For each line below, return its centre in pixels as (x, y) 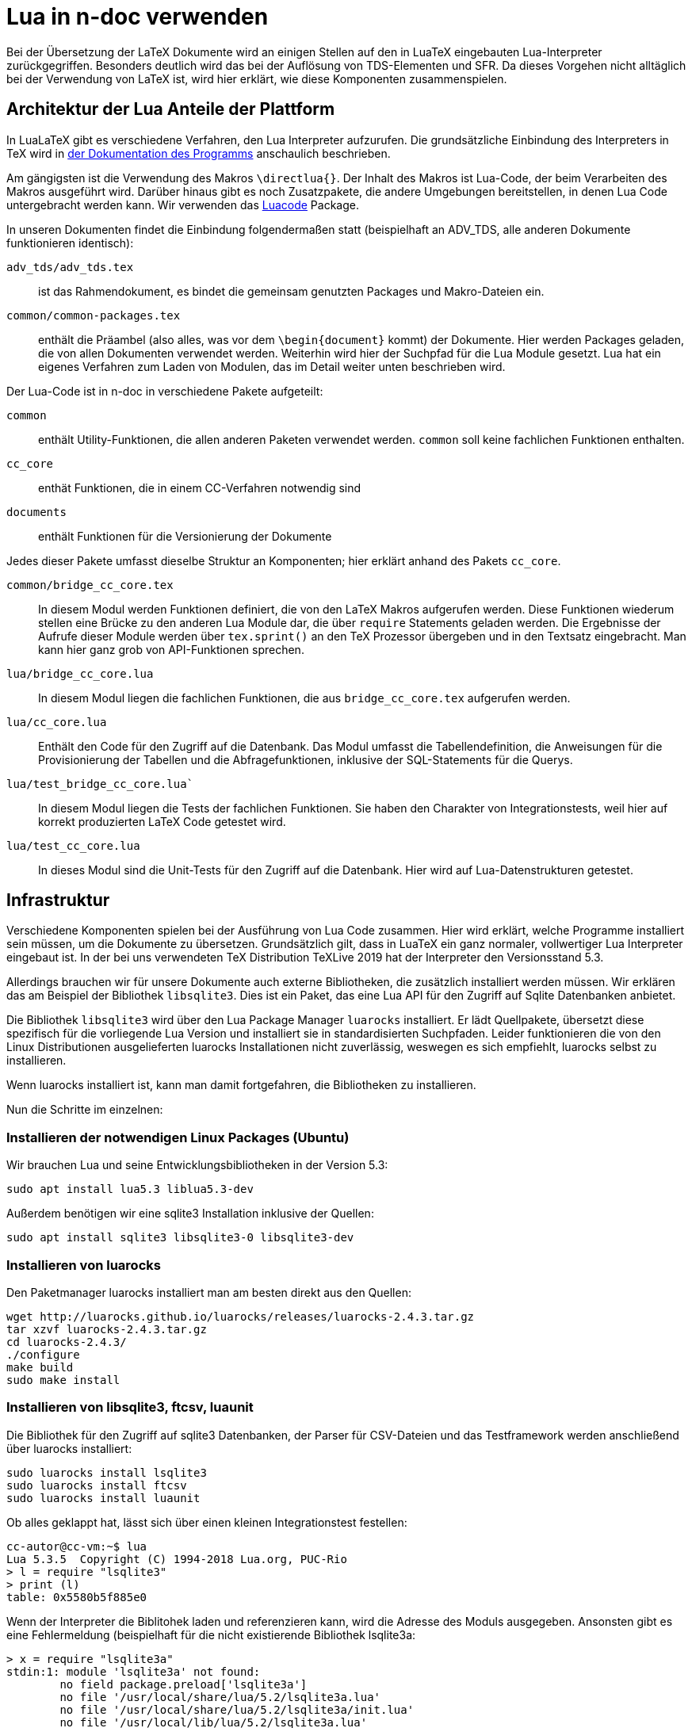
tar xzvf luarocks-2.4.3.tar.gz (107, 1329)
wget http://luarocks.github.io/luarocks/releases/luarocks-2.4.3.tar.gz (241, 1316)
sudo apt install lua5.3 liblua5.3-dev (130, 1189)
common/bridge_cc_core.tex (90, 585)
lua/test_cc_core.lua (73, 845)
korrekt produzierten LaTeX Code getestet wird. (162, 821)
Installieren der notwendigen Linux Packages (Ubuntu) (178, 1137)
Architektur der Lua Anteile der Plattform (171, 109)
